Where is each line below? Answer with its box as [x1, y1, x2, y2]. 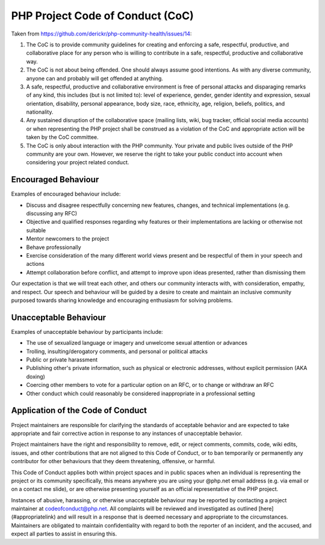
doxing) [26, 373, 45, 380]
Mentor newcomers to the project [26, 235, 110, 242]
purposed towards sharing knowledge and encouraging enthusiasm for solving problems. [11, 297, 233, 304]
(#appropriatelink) [11, 513, 57, 520]
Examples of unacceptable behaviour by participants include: [11, 328, 163, 335]
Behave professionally [26, 244, 81, 251]
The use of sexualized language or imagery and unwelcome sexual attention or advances [26, 339, 248, 346]
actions [26, 260, 45, 268]
